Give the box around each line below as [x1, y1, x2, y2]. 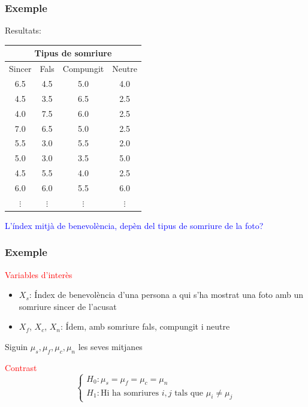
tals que [174, 388, 204, 397]
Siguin [5, 340, 28, 353]
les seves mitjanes [78, 340, 143, 353]
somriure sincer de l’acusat [19, 300, 117, 312]
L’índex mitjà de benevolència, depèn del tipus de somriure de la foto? [5, 219, 264, 231]
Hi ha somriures [100, 388, 159, 397]
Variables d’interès [5, 268, 73, 281]
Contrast [5, 361, 37, 373]
